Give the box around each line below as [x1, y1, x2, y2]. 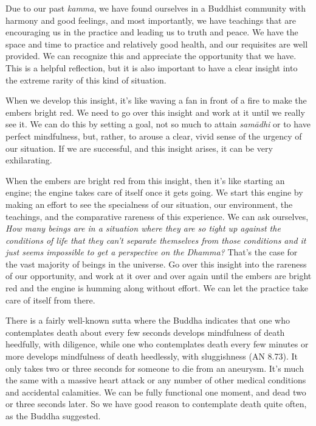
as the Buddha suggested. [5, 410, 101, 422]
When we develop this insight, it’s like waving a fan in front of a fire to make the [5, 94, 307, 107]
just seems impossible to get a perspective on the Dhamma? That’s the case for [5, 246, 298, 258]
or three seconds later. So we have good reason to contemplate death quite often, [5, 397, 307, 410]
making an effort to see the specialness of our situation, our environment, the [5, 197, 293, 210]
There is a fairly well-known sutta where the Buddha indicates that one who [5, 314, 290, 327]
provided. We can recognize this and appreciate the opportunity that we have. [5, 49, 297, 62]
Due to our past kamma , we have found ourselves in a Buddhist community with [5, 2, 306, 14]
